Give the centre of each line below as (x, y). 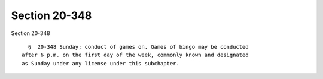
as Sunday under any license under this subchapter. (100, 63)
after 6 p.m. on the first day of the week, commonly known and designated (135, 55)
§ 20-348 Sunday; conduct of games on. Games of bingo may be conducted (138, 47)
